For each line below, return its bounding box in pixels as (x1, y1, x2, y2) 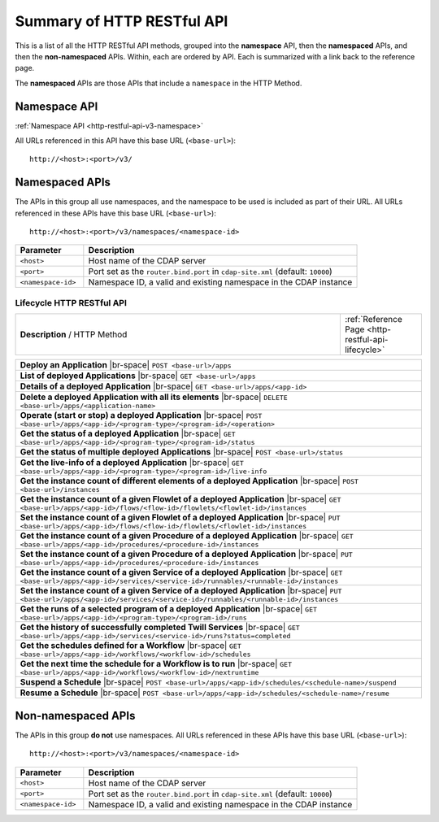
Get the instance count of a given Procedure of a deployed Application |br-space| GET (20, 530, 354, 541)
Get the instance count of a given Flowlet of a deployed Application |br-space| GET (20, 494, 341, 505)
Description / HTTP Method (20, 329, 128, 341)
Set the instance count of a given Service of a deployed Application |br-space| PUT (20, 585, 342, 597)
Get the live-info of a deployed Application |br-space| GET (20, 457, 244, 468)
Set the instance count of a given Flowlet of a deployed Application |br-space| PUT (20, 512, 341, 524)
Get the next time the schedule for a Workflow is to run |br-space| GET (20, 659, 293, 670)
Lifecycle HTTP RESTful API (15, 297, 128, 308)
